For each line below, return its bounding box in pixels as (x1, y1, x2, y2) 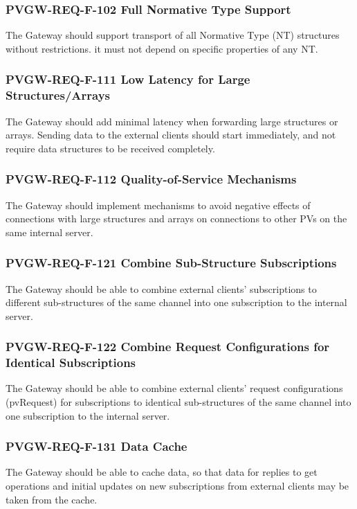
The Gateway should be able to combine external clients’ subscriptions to (6, 281, 317, 296)
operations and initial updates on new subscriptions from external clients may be (6, 479, 349, 493)
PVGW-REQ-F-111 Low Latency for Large (6, 71, 250, 88)
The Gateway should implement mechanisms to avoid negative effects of (6, 197, 311, 212)
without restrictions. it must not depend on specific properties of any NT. (6, 41, 318, 55)
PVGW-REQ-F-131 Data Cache (6, 438, 187, 455)
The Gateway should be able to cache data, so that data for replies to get (6, 465, 318, 479)
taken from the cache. (6, 492, 98, 506)
